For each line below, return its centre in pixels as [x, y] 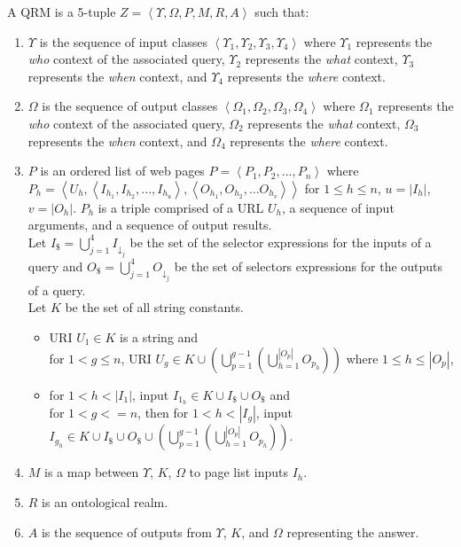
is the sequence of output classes [130, 106]
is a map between [92, 472]
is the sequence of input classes [123, 41]
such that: [282, 12]
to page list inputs [238, 472]
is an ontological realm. [105, 501]
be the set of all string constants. [154, 307]
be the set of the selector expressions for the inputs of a [281, 242]
